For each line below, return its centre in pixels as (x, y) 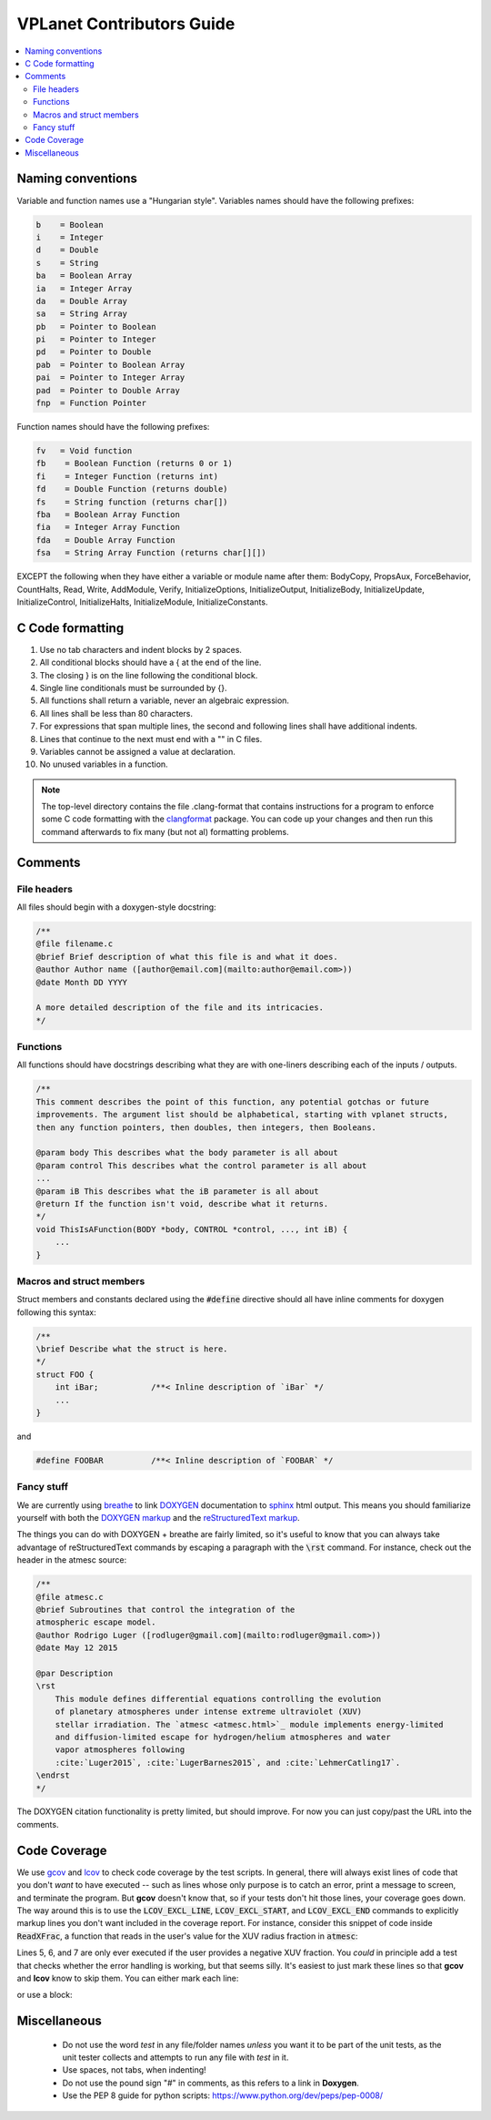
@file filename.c (75, 944)
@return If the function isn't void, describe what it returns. (182, 1203)
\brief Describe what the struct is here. (132, 1349)
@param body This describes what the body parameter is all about (187, 1153)
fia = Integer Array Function (108, 527)
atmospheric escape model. (96, 1622)
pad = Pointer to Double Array (108, 390)
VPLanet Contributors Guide (126, 24)
